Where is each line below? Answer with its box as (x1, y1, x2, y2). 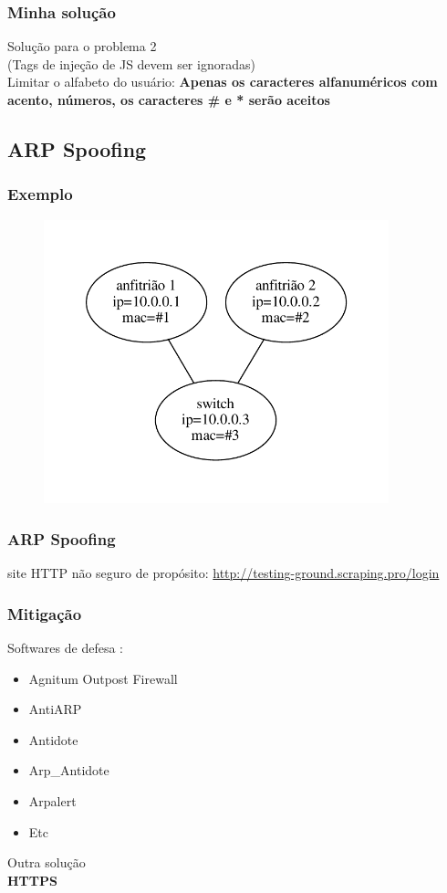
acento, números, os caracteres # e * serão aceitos (7, 90, 330, 109)
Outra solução (7, 853, 86, 872)
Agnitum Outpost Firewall (28, 668, 178, 688)
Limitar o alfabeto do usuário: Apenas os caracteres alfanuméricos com (7, 72, 438, 91)
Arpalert (28, 791, 77, 810)
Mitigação (7, 602, 82, 625)
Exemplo (7, 183, 73, 205)
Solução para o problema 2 (7, 37, 157, 56)
